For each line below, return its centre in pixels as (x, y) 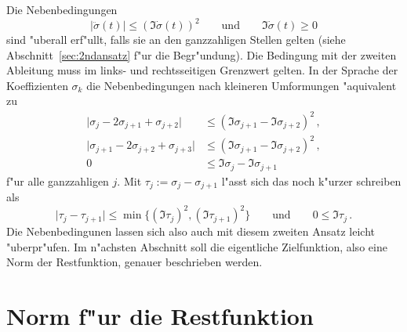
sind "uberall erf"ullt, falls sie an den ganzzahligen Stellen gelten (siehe (176, 40)
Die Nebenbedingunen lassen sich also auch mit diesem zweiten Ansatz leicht (191, 231)
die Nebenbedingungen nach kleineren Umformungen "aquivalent (242, 85)
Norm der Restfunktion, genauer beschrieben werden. (134, 262)
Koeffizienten (37, 85)
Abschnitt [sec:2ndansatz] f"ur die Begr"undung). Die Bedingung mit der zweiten (202, 54)
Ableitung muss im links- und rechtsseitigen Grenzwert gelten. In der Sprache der (202, 70)
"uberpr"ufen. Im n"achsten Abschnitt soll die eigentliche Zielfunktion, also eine (197, 246)
